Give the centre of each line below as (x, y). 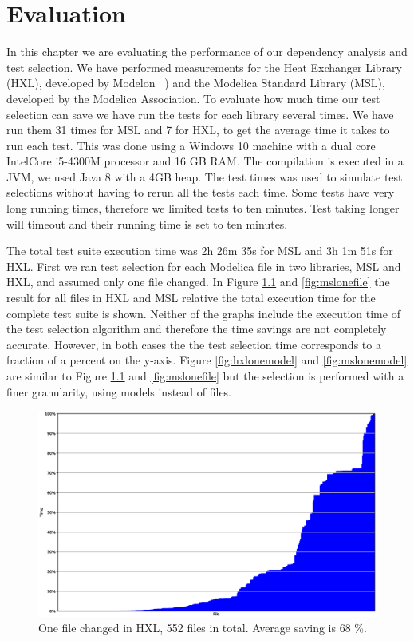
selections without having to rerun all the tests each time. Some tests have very (201, 192)
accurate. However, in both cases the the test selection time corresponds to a (194, 344)
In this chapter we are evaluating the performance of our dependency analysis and (207, 52)
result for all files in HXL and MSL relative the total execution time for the (191, 298)
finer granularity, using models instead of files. (119, 391)
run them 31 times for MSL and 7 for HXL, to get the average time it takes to (198, 130)
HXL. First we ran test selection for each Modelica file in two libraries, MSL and (204, 266)
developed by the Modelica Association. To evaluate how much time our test (193, 98)
